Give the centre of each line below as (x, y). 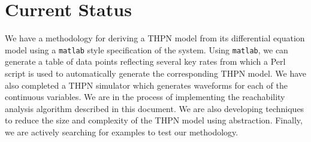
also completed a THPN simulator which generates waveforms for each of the (146, 85)
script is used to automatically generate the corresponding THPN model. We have (156, 73)
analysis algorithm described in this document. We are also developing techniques (155, 108)
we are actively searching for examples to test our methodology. (122, 132)
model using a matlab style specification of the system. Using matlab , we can (147, 49)
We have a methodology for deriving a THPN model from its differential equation (155, 38)
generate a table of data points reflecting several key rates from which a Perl (145, 61)
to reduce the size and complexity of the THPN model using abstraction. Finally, (154, 120)
